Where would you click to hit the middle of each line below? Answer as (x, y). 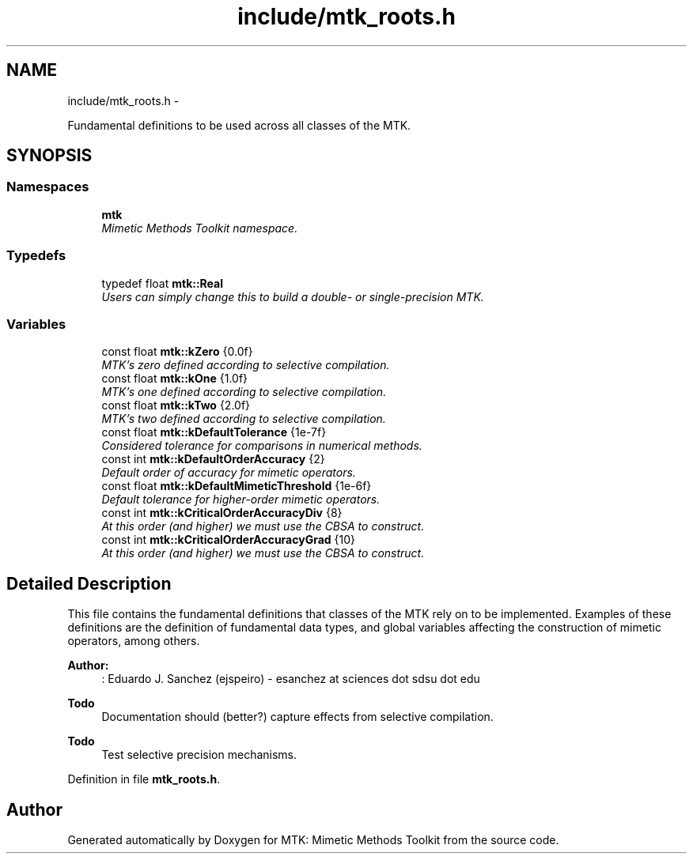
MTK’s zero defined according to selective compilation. (246, 365)
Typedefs (36, 256)
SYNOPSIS (49, 156)
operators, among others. (134, 641)
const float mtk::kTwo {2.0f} (176, 405)
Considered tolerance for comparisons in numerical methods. (262, 446)
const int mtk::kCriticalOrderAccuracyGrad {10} (229, 540)
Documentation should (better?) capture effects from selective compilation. (297, 717)
